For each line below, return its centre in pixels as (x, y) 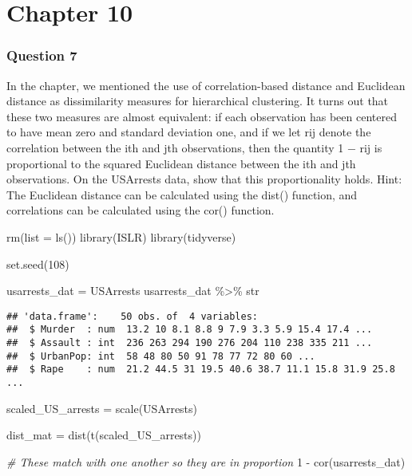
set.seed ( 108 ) (38, 264)
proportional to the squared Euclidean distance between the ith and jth (181, 163)
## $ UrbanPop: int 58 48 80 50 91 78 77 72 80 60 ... (161, 356)
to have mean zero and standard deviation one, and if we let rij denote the (189, 132)
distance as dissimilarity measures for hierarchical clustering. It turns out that (198, 101)
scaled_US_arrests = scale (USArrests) (102, 408)
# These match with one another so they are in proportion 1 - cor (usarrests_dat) (206, 461)
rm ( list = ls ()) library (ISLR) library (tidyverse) (121, 236)
